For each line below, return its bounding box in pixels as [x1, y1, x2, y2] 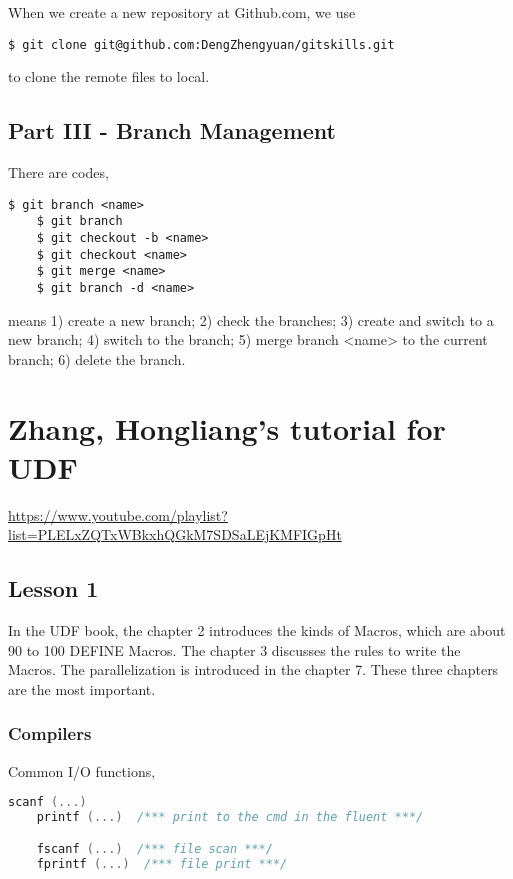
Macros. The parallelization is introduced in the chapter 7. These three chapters [8, 659, 499, 680]
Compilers [8, 721, 92, 746]
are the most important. [8, 678, 156, 699]
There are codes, [8, 162, 109, 183]
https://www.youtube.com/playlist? [8, 504, 228, 525]
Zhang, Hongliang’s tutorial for [8, 407, 446, 448]
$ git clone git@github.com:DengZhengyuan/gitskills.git [8, 37, 395, 52]
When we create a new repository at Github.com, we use [8, 2, 356, 22]
